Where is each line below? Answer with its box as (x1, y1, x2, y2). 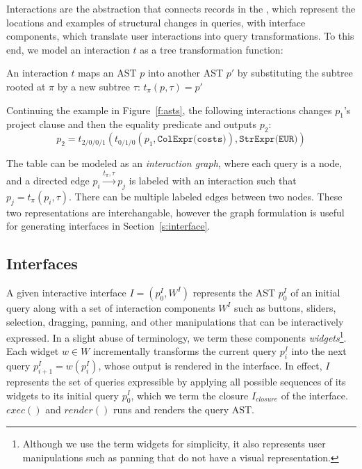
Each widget (6, 344, 59, 358)
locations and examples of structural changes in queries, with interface (6, 15, 306, 29)
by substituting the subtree (237, 65, 353, 80)
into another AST (147, 65, 224, 80)
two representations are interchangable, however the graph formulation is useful (6, 205, 345, 219)
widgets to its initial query (6, 388, 119, 402)
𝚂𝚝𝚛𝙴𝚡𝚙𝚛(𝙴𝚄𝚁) (239, 134, 298, 145)
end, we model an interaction (6, 42, 130, 56)
